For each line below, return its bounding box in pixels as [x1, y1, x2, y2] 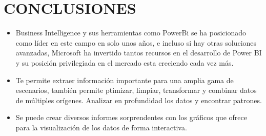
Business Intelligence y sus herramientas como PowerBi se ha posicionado [15, 27, 247, 38]
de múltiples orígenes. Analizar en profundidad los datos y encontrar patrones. [15, 94, 262, 105]
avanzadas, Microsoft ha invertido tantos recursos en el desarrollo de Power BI [15, 47, 262, 58]
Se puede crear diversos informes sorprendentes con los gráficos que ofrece [15, 112, 247, 123]
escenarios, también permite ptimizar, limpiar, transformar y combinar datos [15, 85, 257, 95]
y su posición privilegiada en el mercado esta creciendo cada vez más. [15, 57, 234, 68]
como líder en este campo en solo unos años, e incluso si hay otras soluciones [15, 37, 257, 48]
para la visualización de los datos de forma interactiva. [15, 122, 187, 132]
